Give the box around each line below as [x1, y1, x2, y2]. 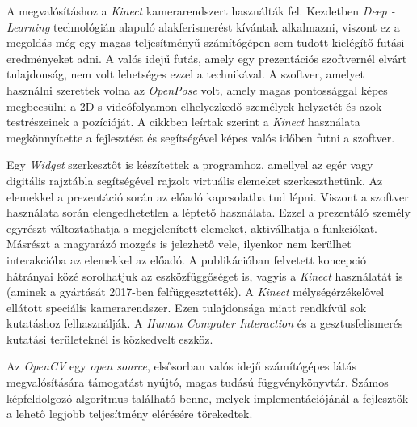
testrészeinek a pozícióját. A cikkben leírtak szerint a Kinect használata [6, 113, 360, 130]
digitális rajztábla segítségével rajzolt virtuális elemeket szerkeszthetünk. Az [6, 171, 383, 188]
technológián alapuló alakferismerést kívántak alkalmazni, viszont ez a [53, 18, 400, 35]
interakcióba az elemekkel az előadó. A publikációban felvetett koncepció [6, 251, 366, 268]
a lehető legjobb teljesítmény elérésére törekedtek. [6, 405, 253, 422]
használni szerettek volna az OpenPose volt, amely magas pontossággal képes [6, 81, 388, 98]
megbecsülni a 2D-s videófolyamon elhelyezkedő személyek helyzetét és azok [6, 97, 382, 114]
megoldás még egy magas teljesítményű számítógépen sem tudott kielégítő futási [6, 34, 405, 51]
